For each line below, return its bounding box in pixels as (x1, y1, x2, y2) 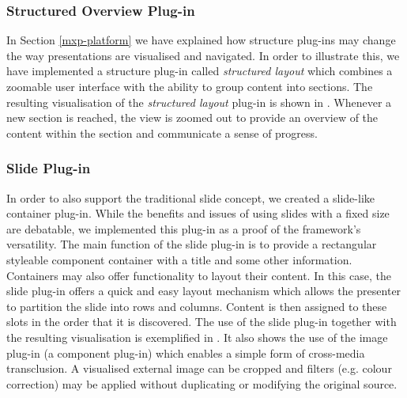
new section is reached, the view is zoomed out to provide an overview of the (6, 109, 379, 126)
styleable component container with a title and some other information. (6, 251, 352, 267)
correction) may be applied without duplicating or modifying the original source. (6, 375, 398, 392)
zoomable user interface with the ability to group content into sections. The (6, 78, 373, 94)
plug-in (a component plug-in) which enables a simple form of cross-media (6, 344, 365, 361)
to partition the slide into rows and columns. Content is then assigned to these (6, 298, 387, 314)
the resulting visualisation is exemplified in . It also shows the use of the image (6, 328, 388, 345)
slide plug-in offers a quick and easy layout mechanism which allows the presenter (6, 282, 401, 299)
